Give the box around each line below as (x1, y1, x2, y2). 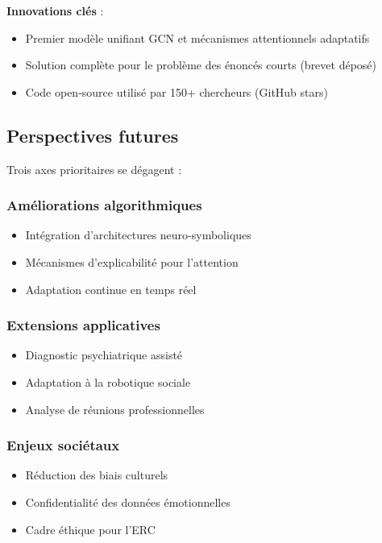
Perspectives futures (6, 122, 179, 147)
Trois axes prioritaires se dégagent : (6, 160, 182, 177)
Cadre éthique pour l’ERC (25, 520, 156, 537)
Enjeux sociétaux (6, 435, 120, 455)
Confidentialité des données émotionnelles (25, 493, 230, 510)
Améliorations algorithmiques (6, 195, 202, 215)
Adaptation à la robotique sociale (25, 373, 191, 390)
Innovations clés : (6, 2, 104, 19)
